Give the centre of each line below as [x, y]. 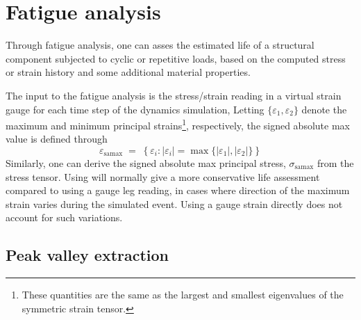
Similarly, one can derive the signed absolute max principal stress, [146, 162]
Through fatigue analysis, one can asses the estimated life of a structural [160, 45]
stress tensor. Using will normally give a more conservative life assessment [163, 176]
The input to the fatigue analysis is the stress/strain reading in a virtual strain [174, 95]
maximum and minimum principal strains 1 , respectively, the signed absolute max [178, 124]
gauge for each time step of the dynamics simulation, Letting [135, 109]
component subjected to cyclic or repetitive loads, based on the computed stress [176, 58]
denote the [324, 109]
